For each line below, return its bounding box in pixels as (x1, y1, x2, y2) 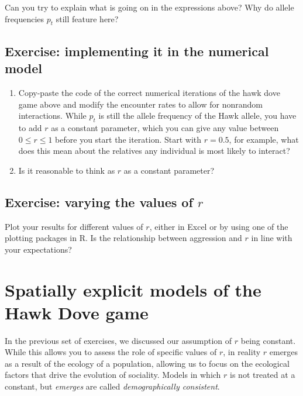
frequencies (5, 12, 44, 25)
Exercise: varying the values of (5, 192, 193, 211)
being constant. (240, 334, 296, 346)
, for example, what (229, 133, 299, 145)
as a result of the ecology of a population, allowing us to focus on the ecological (5, 357, 290, 369)
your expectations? (5, 243, 72, 255)
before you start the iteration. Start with (55, 133, 202, 145)
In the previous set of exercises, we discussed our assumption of (5, 334, 232, 346)
